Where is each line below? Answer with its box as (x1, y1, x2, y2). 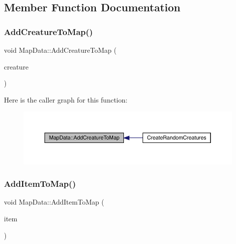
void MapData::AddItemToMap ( (4, 197, 104, 207)
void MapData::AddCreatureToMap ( (4, 45, 117, 55)
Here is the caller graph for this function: (4, 94, 128, 105)
